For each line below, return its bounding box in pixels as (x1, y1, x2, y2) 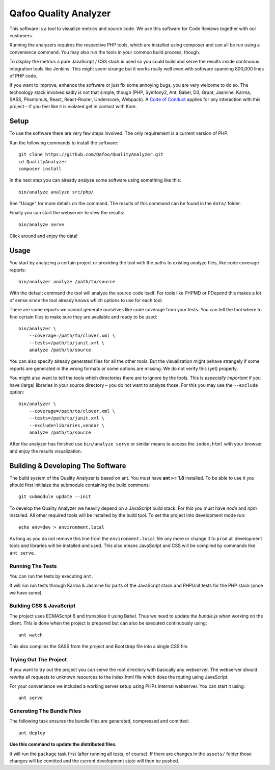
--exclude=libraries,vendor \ (29, 423, 104, 428)
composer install (18, 166, 62, 171)
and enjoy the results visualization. (9, 448, 82, 454)
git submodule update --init (18, 494, 91, 500)
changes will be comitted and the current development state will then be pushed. (9, 758, 179, 764)
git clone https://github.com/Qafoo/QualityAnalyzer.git (18, 152, 164, 158)
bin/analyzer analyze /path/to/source (18, 279, 116, 284)
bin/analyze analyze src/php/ (18, 189, 94, 195)
